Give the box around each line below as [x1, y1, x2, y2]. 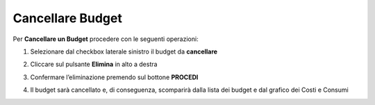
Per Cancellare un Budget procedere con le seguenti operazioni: [12, 35, 199, 43]
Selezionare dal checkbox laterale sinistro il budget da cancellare [30, 47, 218, 56]
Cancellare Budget [12, 10, 123, 26]
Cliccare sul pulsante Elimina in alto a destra [30, 60, 158, 69]
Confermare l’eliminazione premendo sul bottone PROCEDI [30, 73, 199, 81]
